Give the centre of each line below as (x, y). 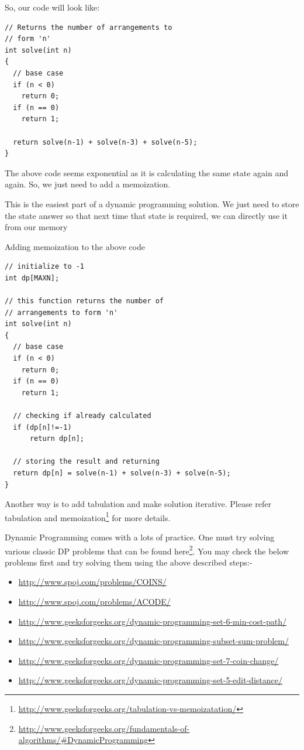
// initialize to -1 (45, 267)
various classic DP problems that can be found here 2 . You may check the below (147, 550)
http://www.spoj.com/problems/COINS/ (92, 582)
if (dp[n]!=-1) (42, 427)
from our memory (36, 227)
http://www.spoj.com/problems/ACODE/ (94, 602)
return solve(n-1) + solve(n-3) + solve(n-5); (105, 142)
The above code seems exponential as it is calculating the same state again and (146, 172)
